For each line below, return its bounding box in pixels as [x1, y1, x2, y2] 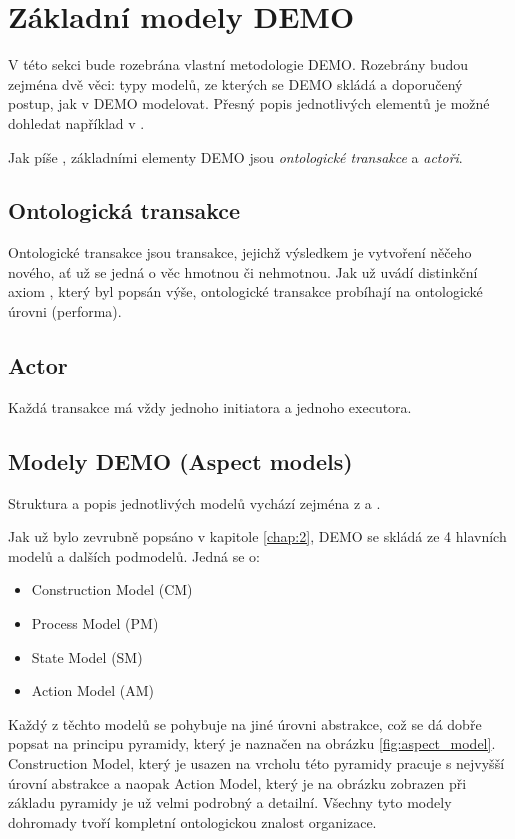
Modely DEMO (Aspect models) [8, 445, 353, 476]
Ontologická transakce [8, 195, 241, 226]
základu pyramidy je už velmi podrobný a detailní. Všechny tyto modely [8, 792, 452, 813]
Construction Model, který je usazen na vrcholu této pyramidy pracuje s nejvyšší [8, 753, 505, 774]
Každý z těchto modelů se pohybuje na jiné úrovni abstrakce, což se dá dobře [8, 713, 482, 734]
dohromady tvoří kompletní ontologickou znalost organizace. [8, 811, 377, 832]
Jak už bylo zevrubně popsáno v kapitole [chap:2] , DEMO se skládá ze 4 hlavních [8, 526, 507, 547]
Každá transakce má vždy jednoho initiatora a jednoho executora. [8, 396, 412, 417]
